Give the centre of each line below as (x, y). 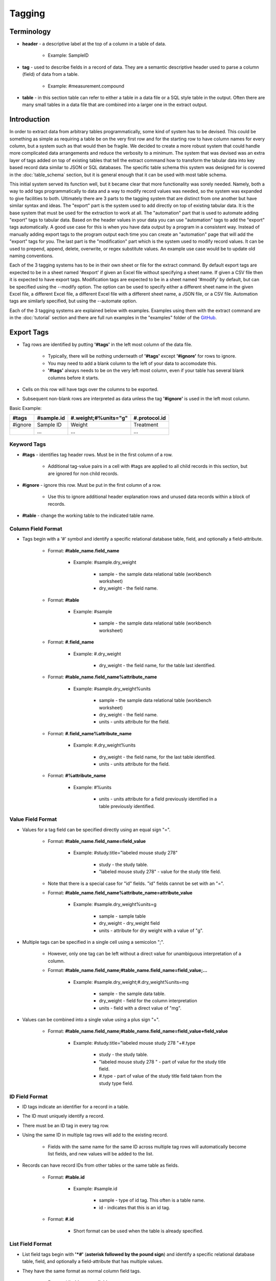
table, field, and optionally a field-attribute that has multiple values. (93, 1262)
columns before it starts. (74, 378)
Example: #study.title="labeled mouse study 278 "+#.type (134, 1043)
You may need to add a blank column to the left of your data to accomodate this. (132, 363)
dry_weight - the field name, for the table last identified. (157, 666)
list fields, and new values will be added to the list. (101, 1153)
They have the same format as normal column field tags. (82, 1271)
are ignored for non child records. (83, 473)
